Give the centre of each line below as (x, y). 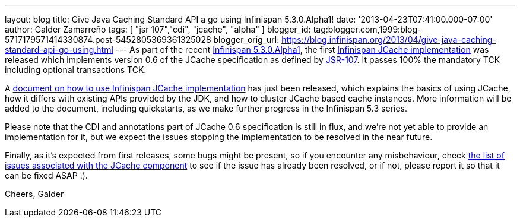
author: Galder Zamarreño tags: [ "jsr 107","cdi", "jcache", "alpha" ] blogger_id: (158, 29)
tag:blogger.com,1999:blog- (367, 29)
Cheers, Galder (34, 194)
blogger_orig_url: (246, 39)
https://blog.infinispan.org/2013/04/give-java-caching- (389, 39)
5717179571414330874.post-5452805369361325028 (108, 39)
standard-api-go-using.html (59, 50)
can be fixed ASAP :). (46, 175)
